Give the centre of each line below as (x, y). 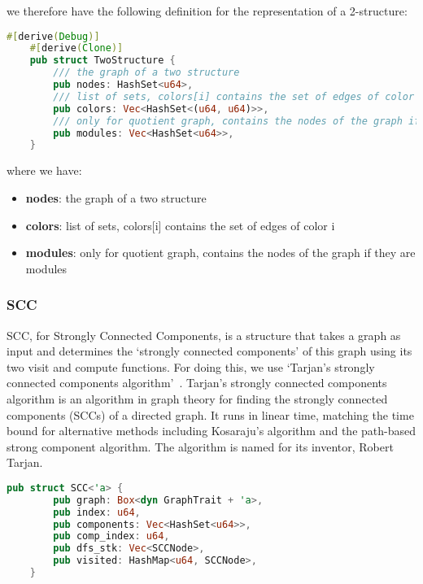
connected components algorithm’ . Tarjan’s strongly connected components (197, 383)
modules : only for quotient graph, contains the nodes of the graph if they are (220, 253)
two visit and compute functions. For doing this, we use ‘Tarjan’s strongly (191, 366)
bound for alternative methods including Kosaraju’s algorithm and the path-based (211, 431)
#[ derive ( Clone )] (76, 48)
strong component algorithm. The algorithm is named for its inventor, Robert (200, 446)
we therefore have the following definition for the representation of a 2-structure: (207, 11)
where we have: (44, 170)
